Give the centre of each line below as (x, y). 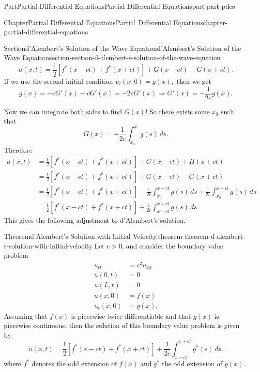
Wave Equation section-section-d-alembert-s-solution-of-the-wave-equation (112, 57)
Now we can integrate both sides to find (63, 111)
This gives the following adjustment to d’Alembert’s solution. (95, 220)
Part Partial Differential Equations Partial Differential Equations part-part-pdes (120, 6)
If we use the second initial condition (59, 81)
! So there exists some (178, 111)
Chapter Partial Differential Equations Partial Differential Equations (104, 22)
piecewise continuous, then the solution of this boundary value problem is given (122, 325)
